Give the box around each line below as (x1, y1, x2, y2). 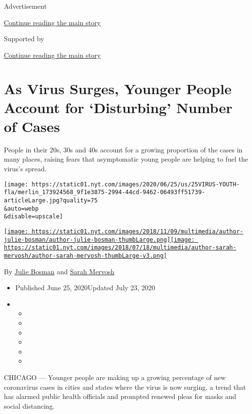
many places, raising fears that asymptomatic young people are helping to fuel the (4, 154, 248, 164)
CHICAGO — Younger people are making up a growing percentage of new (4, 372, 226, 382)
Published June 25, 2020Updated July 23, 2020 (15, 282, 155, 293)
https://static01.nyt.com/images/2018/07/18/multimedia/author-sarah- (4, 244, 236, 251)
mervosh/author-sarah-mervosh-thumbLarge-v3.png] (4, 252, 167, 259)
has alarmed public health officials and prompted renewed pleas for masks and (4, 391, 236, 401)
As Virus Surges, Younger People (4, 78, 232, 98)
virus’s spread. (4, 164, 47, 174)
